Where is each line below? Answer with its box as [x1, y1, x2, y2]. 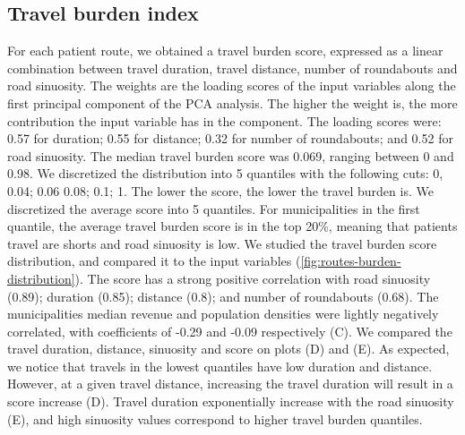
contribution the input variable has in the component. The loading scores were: [7, 111, 442, 130]
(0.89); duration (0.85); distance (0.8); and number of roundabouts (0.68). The [7, 286, 439, 305]
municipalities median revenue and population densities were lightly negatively [7, 304, 439, 323]
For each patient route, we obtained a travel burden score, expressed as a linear [7, 41, 443, 60]
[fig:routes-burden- [300, 252, 401, 270]
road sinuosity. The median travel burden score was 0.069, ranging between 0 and [7, 146, 454, 165]
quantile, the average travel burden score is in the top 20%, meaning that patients [7, 217, 458, 235]
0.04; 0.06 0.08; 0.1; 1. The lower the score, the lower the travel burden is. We [7, 181, 434, 200]
